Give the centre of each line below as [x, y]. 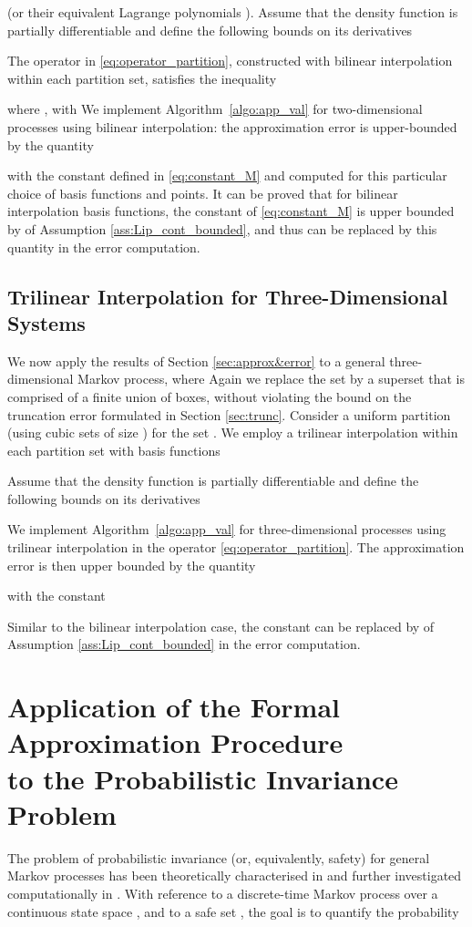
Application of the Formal [174, 707]
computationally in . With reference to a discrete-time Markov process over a [223, 893]
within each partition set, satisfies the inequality [142, 78]
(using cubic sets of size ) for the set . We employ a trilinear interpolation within [233, 433]
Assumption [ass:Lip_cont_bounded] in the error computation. [184, 644]
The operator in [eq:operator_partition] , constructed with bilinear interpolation [230, 61]
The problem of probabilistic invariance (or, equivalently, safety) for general [219, 857]
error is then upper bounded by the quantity [132, 565]
